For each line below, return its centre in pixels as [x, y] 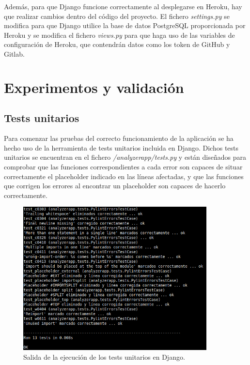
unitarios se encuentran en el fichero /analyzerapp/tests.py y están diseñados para [125, 157]
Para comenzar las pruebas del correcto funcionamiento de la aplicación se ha [119, 138]
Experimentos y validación [94, 87]
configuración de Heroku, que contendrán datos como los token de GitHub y [117, 44]
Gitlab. [14, 53]
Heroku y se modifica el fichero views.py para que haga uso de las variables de [119, 35]
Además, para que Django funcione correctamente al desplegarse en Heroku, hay [123, 6]
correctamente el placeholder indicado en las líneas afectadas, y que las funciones [124, 176]
